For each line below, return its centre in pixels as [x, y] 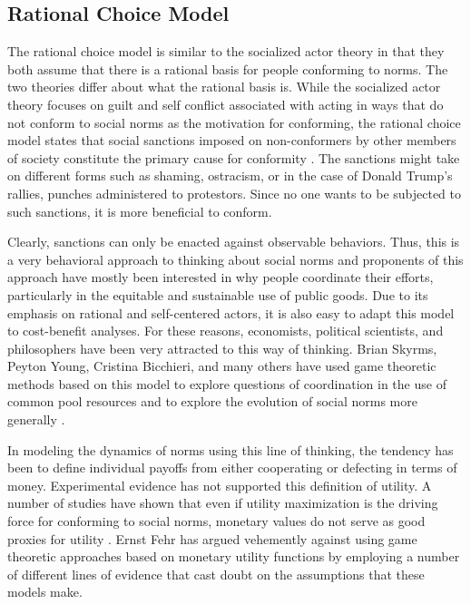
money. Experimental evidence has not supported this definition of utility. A [220, 485]
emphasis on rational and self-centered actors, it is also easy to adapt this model [231, 312]
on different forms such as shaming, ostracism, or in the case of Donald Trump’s [230, 175]
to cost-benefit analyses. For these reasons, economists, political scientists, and [226, 331]
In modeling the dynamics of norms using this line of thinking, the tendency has [231, 449]
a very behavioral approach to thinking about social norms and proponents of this [235, 259]
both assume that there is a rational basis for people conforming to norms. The [228, 68]
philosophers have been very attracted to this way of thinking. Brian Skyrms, [222, 348]
